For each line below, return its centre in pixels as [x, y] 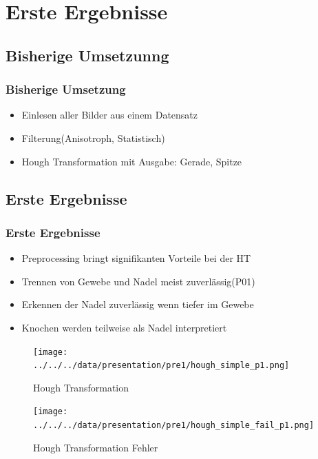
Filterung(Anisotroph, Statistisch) [93, 137]
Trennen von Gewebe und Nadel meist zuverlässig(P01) [138, 281]
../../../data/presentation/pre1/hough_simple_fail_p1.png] [174, 426]
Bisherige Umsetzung [66, 89]
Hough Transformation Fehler [96, 447]
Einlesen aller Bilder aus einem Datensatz [110, 115]
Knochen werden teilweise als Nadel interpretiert [124, 327]
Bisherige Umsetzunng [87, 55]
